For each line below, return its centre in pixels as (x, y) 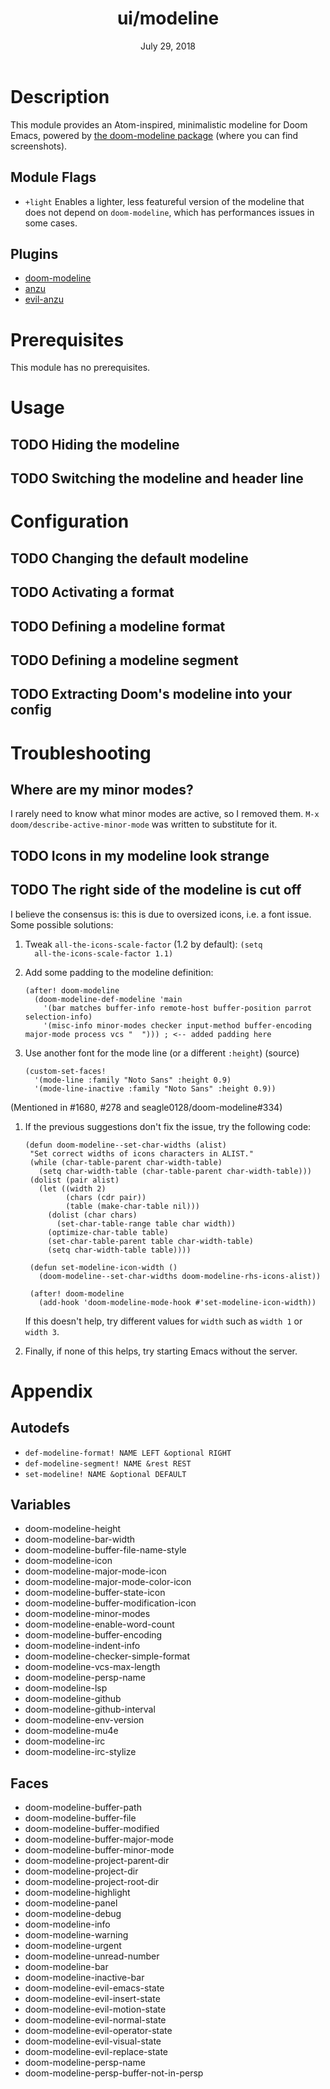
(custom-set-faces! (65, 1071)
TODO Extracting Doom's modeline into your (151, 694)
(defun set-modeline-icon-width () (103, 1267)
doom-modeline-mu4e (71, 1731)
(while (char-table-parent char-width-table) (126, 1162)
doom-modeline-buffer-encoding (93, 1635)
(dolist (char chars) (92, 1215)
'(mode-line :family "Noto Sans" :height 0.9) (133, 1080)
